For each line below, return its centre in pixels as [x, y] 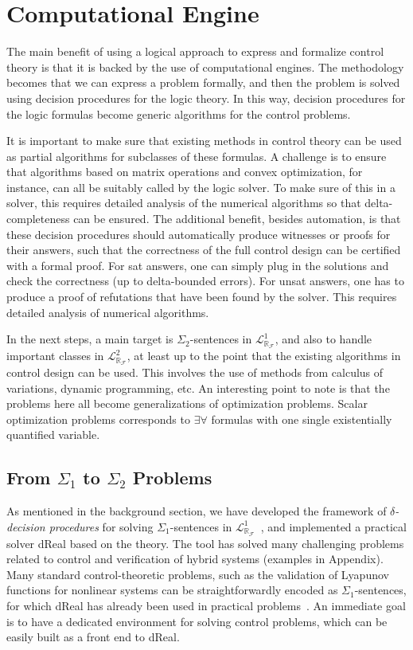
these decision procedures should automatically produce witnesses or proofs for [199, 234]
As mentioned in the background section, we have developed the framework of [197, 511]
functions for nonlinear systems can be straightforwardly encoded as [172, 590]
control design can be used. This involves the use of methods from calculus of [195, 372]
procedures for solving [101, 526]
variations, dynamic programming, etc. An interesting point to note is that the [198, 388]
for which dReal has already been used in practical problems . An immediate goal [206, 605]
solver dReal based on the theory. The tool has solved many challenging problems [205, 543]
